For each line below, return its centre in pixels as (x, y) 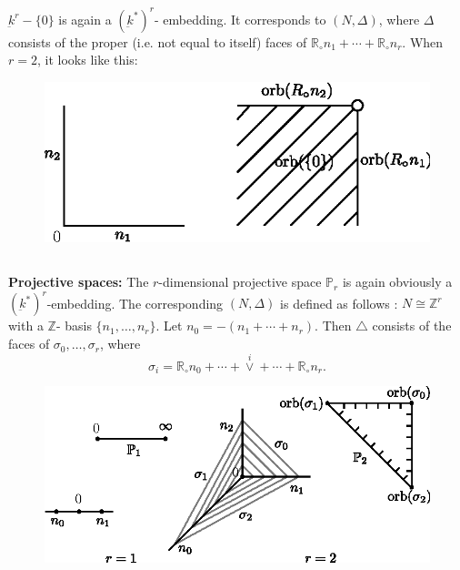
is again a (85, 19)
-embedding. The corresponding (135, 303)
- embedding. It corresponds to (240, 19)
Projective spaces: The (79, 282)
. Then (333, 326)
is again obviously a (397, 282)
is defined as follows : (339, 303)
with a (26, 326)
